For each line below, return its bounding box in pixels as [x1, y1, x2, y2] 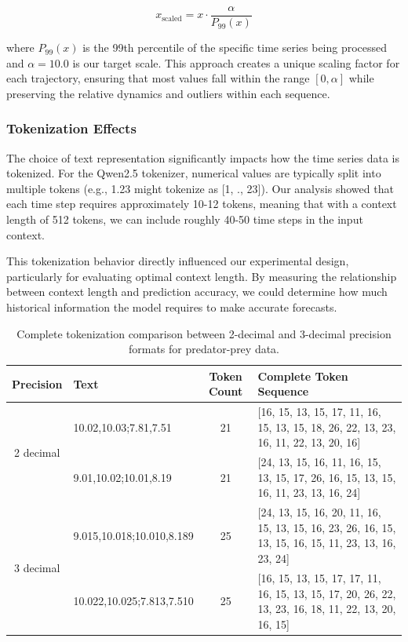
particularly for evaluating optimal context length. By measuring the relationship [6, 268, 397, 284]
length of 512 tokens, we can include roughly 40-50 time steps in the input [6, 211, 363, 228]
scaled [162, 14, 182, 23]
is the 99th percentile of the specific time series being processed [82, 39, 388, 56]
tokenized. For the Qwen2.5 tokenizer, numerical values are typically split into [6, 165, 381, 181]
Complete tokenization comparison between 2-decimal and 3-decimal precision [16, 325, 392, 341]
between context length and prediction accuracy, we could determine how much [6, 283, 388, 300]
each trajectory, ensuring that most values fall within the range [6, 70, 310, 86]
